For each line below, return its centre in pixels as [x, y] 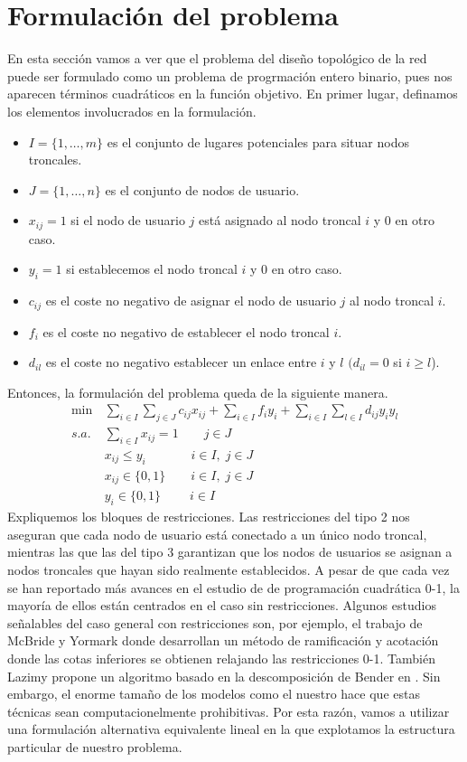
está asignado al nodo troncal [280, 220]
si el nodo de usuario [128, 220]
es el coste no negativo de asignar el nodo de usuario [191, 301]
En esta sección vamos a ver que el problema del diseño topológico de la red [217, 58]
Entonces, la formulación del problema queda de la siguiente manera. [198, 392]
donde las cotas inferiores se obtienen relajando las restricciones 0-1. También [221, 658]
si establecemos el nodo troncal [152, 269]
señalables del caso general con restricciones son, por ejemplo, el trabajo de [215, 622]
